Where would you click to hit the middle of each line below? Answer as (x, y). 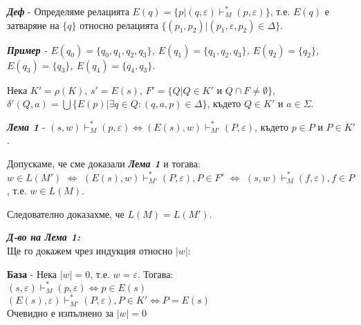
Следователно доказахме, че (66, 213)
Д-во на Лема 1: (44, 237)
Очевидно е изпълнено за (60, 313)
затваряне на (33, 25)
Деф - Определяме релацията (68, 11)
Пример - (27, 49)
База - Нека (32, 273)
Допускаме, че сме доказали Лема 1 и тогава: (104, 163)
